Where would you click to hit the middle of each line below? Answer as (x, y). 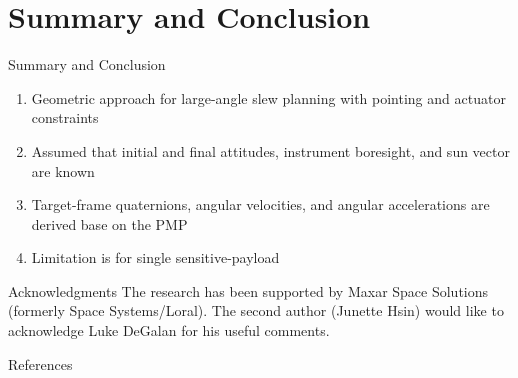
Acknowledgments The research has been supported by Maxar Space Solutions (248, 290)
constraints (65, 117)
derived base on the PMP (109, 223)
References (40, 363)
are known (63, 170)
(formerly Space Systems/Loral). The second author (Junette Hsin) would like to (256, 310)
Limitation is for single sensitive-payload (155, 257)
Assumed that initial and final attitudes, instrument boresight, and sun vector (270, 150)
